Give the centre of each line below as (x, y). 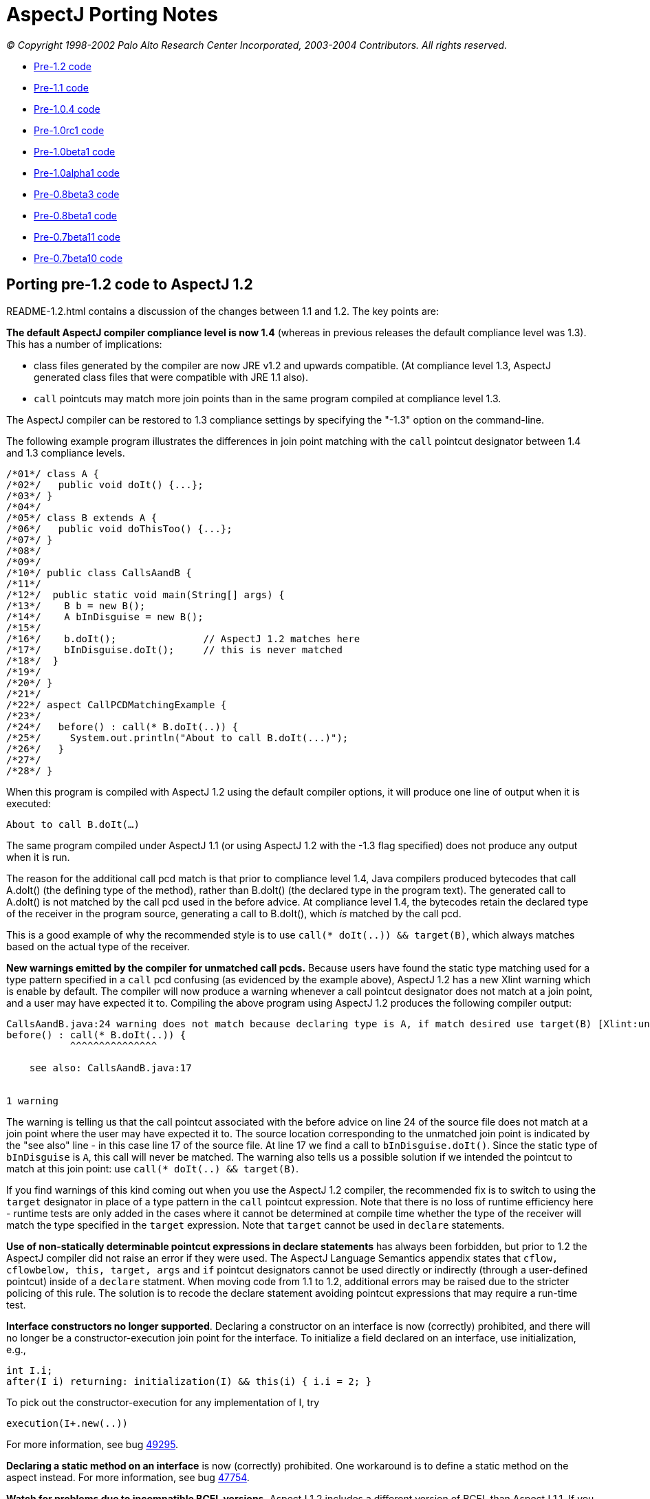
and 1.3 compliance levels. (66, 452)
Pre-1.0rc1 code (69, 130)
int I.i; (30, 1370)
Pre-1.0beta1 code (75, 151)
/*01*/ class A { (53, 473)
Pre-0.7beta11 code (77, 237)
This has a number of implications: (84, 344)
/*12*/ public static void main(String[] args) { (145, 594)
